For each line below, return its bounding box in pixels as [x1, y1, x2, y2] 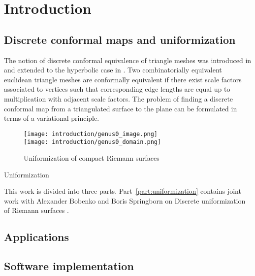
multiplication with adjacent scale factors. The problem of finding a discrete [4, 93, 233, 103]
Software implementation [4, 258, 134, 274]
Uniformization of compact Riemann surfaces [24, 153, 159, 163]
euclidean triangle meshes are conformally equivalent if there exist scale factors [4, 74, 242, 84]
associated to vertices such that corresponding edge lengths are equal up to [4, 84, 230, 94]
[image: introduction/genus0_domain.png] [24, 138, 161, 146]
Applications [4, 229, 69, 244]
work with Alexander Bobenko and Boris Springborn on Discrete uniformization [4, 195, 246, 206]
